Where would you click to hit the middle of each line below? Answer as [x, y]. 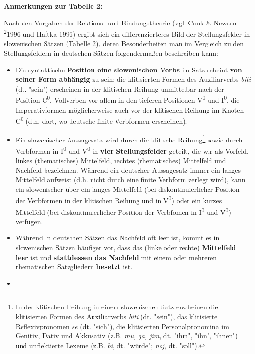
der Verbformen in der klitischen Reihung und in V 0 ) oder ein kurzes [119, 200]
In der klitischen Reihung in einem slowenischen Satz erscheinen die [117, 307]
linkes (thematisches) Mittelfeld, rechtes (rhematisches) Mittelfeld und [121, 160]
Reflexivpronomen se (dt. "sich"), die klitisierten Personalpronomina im [122, 326]
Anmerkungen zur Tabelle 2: [53, 6]
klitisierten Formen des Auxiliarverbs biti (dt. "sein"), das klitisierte [116, 317]
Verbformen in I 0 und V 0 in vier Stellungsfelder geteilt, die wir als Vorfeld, [132, 150]
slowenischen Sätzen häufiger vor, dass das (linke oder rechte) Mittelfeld [126, 248]
